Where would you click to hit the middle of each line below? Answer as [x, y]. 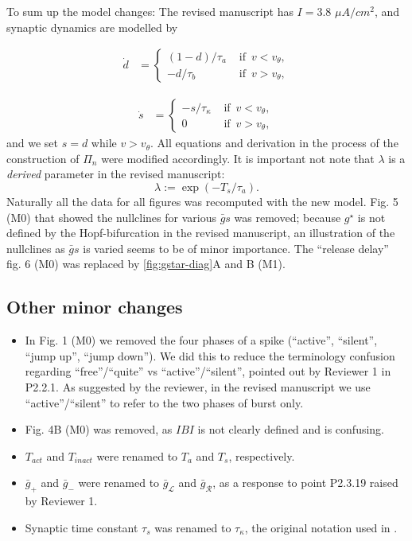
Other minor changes [95, 307]
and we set [33, 143]
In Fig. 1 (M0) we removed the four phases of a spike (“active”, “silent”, [201, 340]
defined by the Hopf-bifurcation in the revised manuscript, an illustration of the [201, 233]
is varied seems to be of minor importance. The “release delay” [236, 248]
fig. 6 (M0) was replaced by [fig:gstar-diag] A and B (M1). [146, 264]
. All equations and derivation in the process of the [274, 143]
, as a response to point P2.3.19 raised [305, 483]
